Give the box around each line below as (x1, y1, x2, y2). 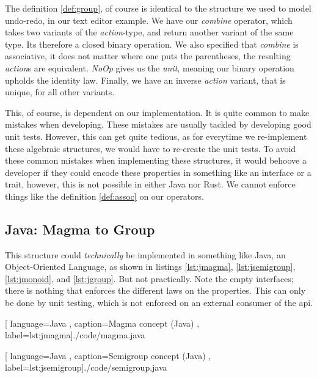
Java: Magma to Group (5, 219, 155, 238)
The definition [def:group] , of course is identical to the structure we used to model (5, 2, 312, 14)
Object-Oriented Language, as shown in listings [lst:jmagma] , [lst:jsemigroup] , (5, 260, 296, 273)
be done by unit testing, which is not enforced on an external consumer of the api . (5, 296, 313, 309)
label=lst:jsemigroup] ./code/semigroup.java (5, 361, 167, 374)
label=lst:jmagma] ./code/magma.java (5, 329, 145, 341)
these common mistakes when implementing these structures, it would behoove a (5, 154, 307, 167)
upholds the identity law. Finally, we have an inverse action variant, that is (5, 73, 286, 86)
